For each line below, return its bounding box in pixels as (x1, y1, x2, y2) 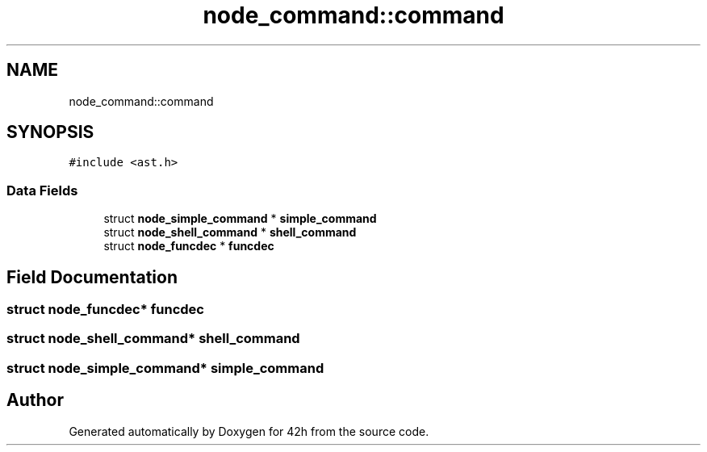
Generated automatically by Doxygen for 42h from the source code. (69, 424, 429, 438)
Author (6, 390, 64, 411)
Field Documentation (6, 266, 178, 287)
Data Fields (6, 182, 78, 199)
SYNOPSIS (6, 122, 94, 143)
